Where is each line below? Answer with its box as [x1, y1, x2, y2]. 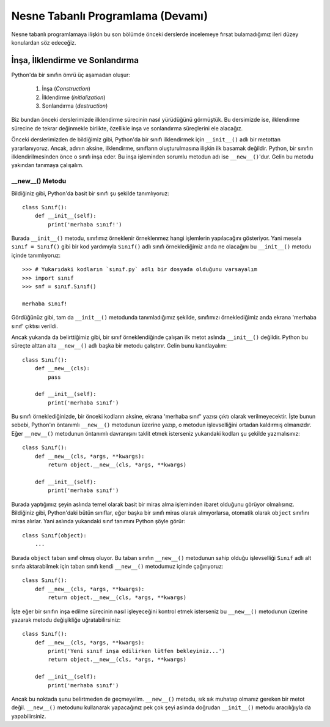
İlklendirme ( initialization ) [42, 94, 106, 101]
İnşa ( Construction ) [42, 85, 91, 92]
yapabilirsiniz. [11, 712, 46, 720]
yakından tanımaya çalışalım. [11, 162, 84, 169]
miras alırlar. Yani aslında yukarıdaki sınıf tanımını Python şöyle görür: [11, 518, 186, 525]
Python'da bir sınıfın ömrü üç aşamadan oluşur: [11, 71, 131, 78]
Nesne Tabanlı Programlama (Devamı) [11, 9, 208, 23]
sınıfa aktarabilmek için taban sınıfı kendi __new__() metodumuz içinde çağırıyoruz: [11, 562, 224, 570]
